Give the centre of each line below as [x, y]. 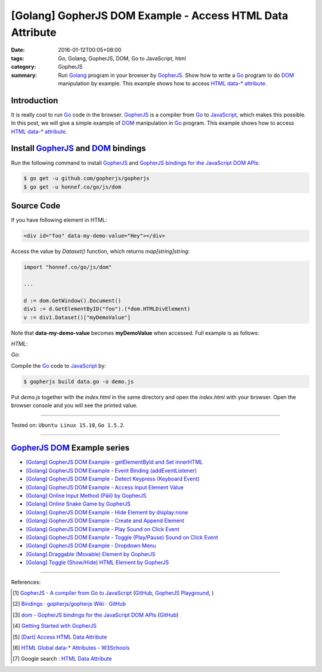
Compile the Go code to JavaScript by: [59, 366]
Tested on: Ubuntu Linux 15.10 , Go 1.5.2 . [68, 425]
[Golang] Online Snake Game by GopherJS [78, 504]
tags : [18, 58]
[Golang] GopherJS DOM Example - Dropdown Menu [91, 545]
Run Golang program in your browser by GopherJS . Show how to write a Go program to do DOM [176, 75]
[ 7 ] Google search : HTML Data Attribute [62, 659]
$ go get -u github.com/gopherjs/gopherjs [86, 178]
